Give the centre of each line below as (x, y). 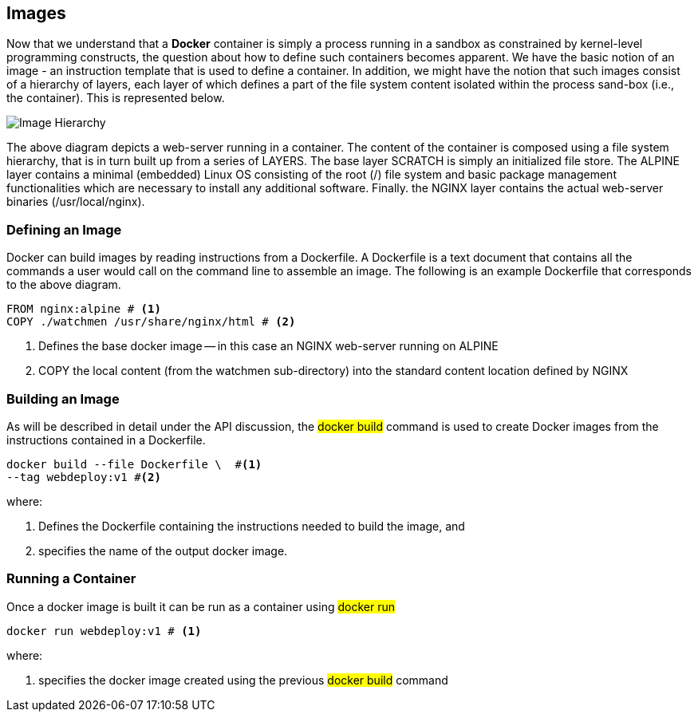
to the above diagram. (64, 285)
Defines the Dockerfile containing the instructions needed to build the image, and (252, 526)
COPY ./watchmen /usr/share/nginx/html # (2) (151, 322)
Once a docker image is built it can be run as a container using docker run (201, 606)
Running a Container (71, 579)
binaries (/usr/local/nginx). (76, 202)
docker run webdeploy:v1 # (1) (104, 631)
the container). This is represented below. (116, 98)
